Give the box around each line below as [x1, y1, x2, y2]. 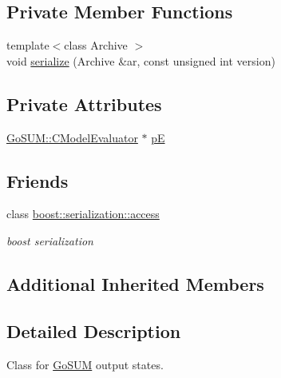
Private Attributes [6, 91, 162, 116]
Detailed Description [6, 318, 181, 343]
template [6, 37, 49, 54]
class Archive [64, 37, 128, 54]
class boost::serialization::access [6, 205, 160, 222]
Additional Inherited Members [6, 271, 264, 296]
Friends [6, 168, 69, 193]
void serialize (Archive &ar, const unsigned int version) [6, 52, 275, 69]
